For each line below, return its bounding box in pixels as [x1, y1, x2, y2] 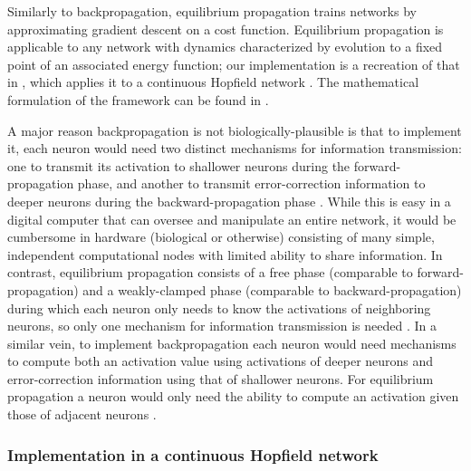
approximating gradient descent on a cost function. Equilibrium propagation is [7, 19, 444, 38]
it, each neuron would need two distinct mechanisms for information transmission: [7, 139, 462, 158]
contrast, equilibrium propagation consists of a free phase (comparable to [7, 263, 413, 282]
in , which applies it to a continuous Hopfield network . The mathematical [7, 72, 419, 91]
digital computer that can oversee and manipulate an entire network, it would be [7, 209, 457, 228]
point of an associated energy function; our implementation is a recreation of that [7, 54, 460, 73]
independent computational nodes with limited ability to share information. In [7, 245, 443, 264]
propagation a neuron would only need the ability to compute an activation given [7, 387, 459, 406]
